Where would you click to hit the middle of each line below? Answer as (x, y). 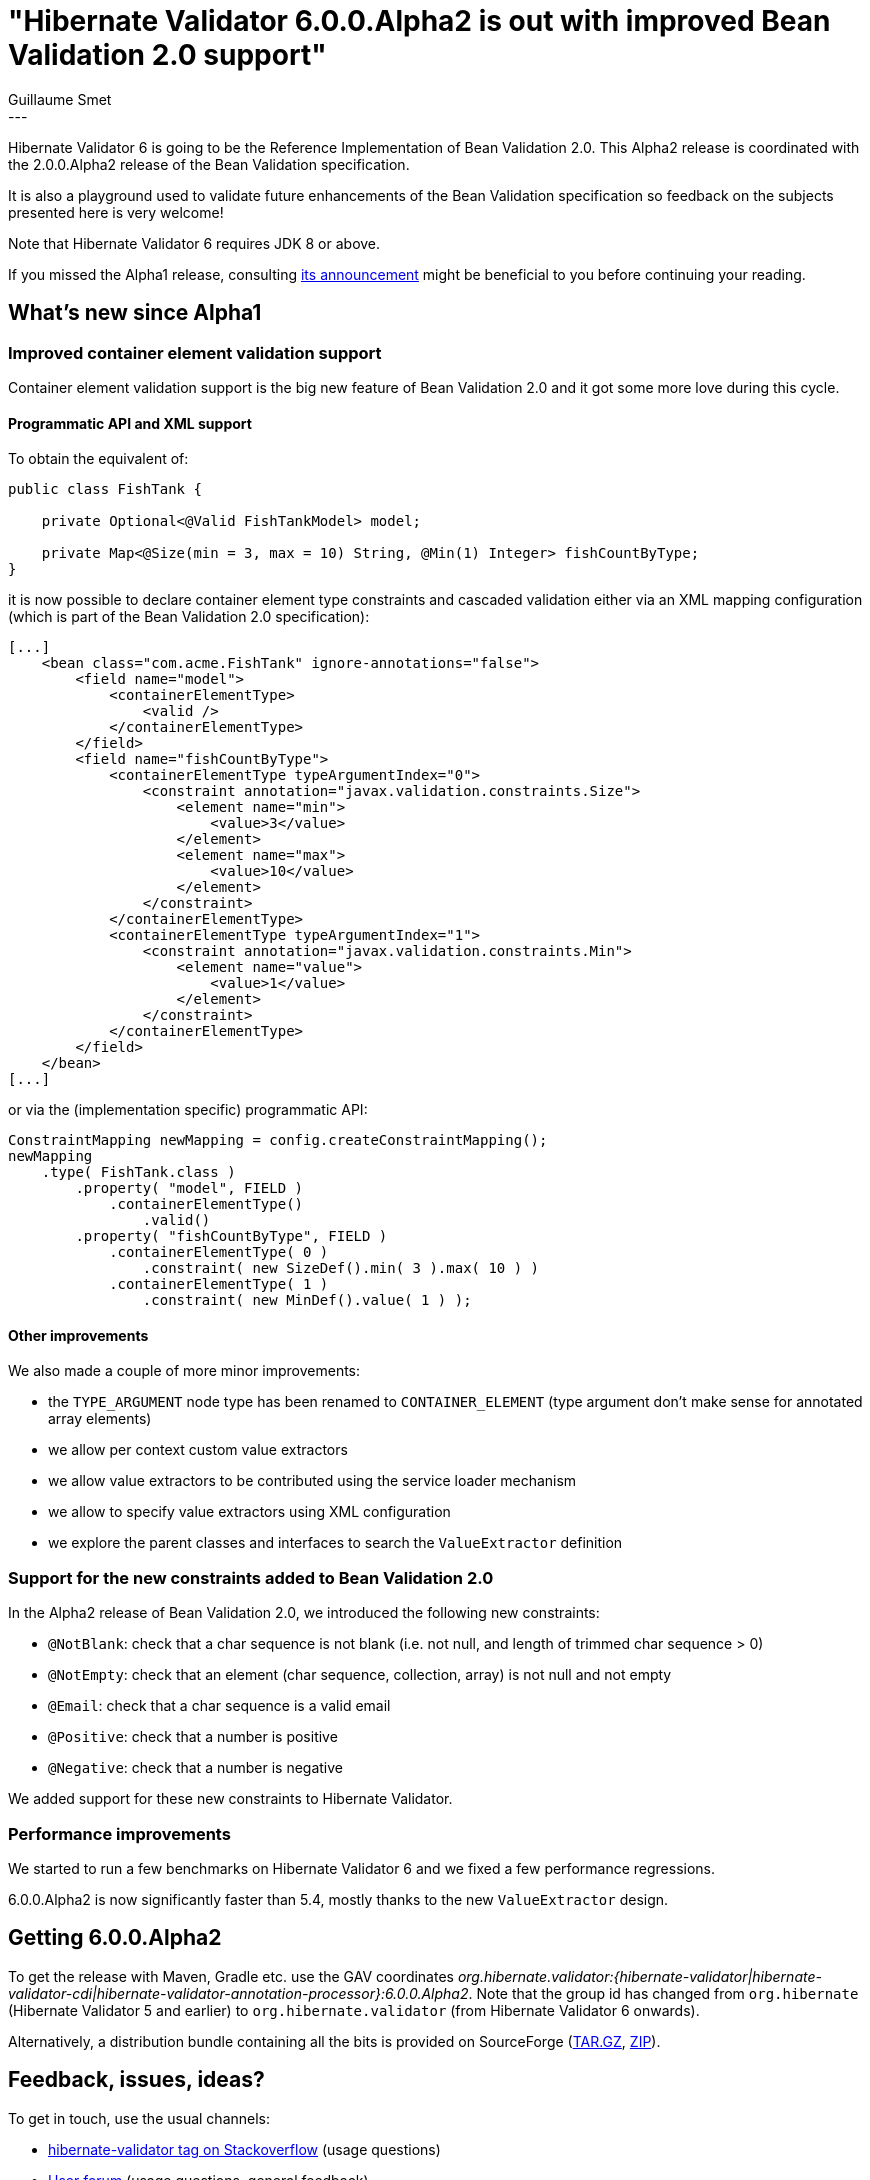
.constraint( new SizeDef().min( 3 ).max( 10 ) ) (341, 1268)
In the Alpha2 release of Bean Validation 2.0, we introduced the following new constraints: (304, 1613)
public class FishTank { (105, 489)
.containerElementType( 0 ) (219, 1252)
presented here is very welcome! (116, 212)
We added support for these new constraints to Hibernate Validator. (230, 1799)
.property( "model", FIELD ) (189, 1188)
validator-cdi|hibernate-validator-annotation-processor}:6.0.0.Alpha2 (238, 1993)
